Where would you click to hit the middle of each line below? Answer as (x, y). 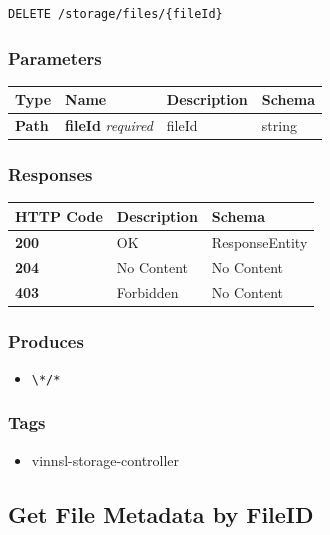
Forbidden (147, 291)
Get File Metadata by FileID (161, 513)
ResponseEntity (259, 241)
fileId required (109, 125)
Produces (46, 340)
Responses (50, 174)
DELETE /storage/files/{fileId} (115, 14)
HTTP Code (59, 215)
